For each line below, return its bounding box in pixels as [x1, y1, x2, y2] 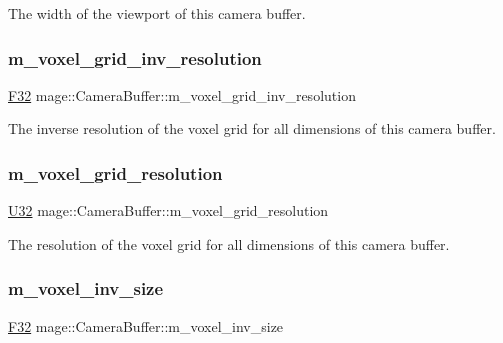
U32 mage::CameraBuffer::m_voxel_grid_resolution [8, 200, 329, 221]
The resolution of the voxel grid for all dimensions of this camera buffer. [8, 233, 450, 254]
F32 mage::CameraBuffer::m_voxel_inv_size [8, 315, 284, 336]
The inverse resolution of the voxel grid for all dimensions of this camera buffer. [8, 118, 496, 139]
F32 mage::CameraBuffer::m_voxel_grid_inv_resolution [8, 84, 356, 105]
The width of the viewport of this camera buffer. [8, 3, 306, 23]
